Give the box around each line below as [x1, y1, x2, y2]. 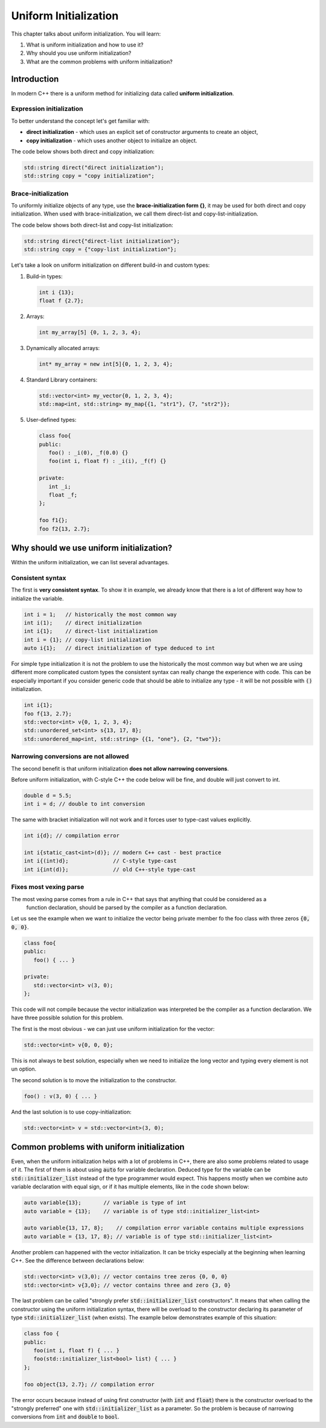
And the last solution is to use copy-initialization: [11, 1108, 132, 1115]
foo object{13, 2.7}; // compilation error [24, 1381, 155, 1388]
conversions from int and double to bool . [11, 1413, 120, 1421]
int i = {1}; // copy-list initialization [24, 636, 152, 643]
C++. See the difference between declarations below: [11, 1257, 145, 1264]
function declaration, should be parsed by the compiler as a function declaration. [26, 904, 228, 911]
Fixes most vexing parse [11, 883, 85, 891]
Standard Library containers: [26, 376, 98, 383]
